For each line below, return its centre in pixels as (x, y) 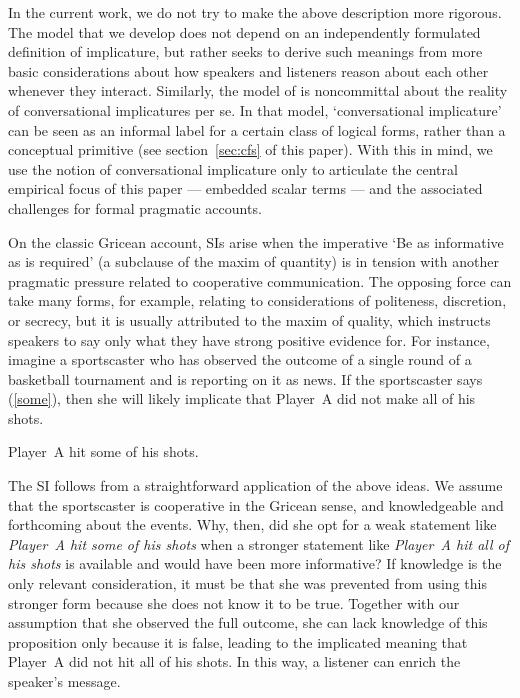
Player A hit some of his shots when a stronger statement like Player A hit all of (259, 543)
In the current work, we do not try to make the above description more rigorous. (255, 12)
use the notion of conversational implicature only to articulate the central (233, 168)
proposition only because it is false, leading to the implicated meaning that (238, 641)
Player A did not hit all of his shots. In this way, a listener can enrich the (234, 661)
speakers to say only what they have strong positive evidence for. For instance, (249, 339)
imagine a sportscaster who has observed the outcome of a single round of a (240, 359)
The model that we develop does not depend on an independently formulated (244, 31)
